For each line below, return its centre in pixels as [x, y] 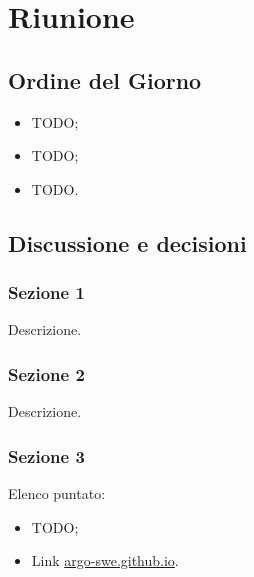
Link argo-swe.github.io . [105, 560]
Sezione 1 [46, 292]
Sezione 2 [46, 373]
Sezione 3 [46, 455]
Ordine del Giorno [105, 79]
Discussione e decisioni [127, 242]
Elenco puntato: [57, 492]
